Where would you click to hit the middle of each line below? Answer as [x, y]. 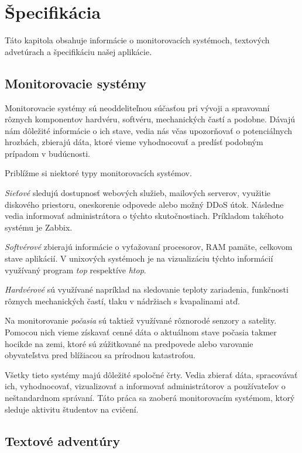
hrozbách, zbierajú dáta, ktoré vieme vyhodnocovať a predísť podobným [134, 142]
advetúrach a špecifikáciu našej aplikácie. [78, 51]
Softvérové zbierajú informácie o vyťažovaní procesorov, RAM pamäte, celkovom [149, 247]
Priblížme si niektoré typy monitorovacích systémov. [98, 173]
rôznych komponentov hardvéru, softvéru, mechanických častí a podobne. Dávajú [150, 119]
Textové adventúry [63, 440]
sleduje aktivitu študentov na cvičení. [72, 409]
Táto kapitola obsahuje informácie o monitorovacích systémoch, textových [137, 40]
